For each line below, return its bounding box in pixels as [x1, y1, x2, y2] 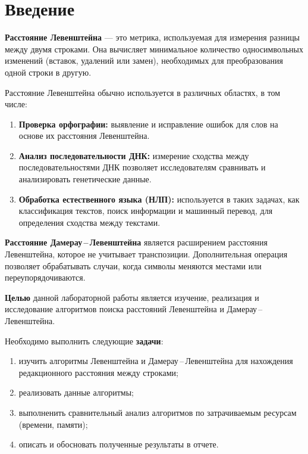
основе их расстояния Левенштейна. [18, 129, 150, 142]
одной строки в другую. [5, 66, 92, 78]
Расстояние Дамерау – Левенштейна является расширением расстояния [5, 236, 268, 248]
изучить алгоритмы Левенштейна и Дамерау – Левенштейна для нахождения [18, 355, 293, 367]
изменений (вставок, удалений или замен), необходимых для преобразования [5, 54, 283, 67]
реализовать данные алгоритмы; [18, 386, 134, 399]
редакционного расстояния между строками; [18, 366, 178, 378]
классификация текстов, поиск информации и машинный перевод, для [18, 204, 273, 217]
